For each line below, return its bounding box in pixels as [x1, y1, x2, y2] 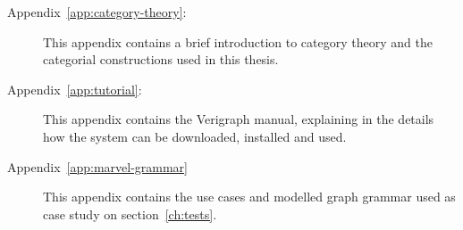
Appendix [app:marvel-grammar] [7, 157, 188, 176]
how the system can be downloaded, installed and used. [43, 127, 347, 145]
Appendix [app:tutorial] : [7, 79, 142, 98]
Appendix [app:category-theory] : [7, 3, 187, 21]
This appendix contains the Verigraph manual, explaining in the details [43, 110, 434, 128]
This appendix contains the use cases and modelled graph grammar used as [43, 187, 456, 206]
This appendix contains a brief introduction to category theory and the [43, 32, 433, 51]
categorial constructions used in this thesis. [43, 50, 279, 69]
